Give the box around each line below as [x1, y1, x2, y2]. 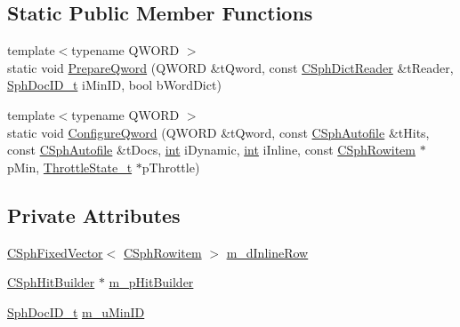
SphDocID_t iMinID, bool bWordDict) [7, 76, 222, 94]
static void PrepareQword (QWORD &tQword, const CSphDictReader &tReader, [7, 58, 454, 76]
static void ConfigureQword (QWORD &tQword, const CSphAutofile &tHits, [7, 123, 430, 141]
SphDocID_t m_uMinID [7, 302, 145, 321]
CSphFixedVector [7, 243, 103, 261]
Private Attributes [7, 201, 181, 228]
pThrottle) [141, 157, 200, 176]
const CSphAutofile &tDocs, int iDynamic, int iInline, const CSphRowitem [7, 140, 416, 159]
